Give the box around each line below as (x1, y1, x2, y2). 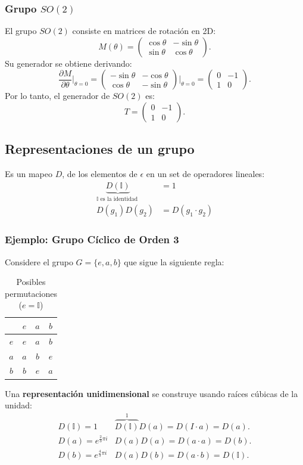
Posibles (16, 275, 46, 288)
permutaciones (5, 287, 58, 299)
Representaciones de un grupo (5, 139, 195, 158)
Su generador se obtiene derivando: (5, 57, 132, 69)
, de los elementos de (62, 168, 138, 180)
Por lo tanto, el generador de (5, 89, 110, 102)
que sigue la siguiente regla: (124, 255, 224, 268)
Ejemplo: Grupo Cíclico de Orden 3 (5, 232, 179, 247)
